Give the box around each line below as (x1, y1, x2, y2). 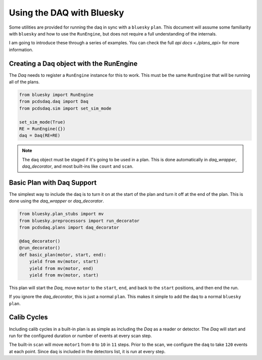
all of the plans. (9, 79, 40, 85)
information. (9, 47, 33, 52)
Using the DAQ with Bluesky (9, 7, 124, 18)
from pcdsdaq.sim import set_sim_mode (19, 105, 112, 111)
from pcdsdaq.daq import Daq (19, 99, 89, 104)
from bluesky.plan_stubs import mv (19, 211, 104, 217)
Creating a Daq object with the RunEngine (9, 59, 138, 68)
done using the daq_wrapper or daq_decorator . (9, 198, 104, 204)
